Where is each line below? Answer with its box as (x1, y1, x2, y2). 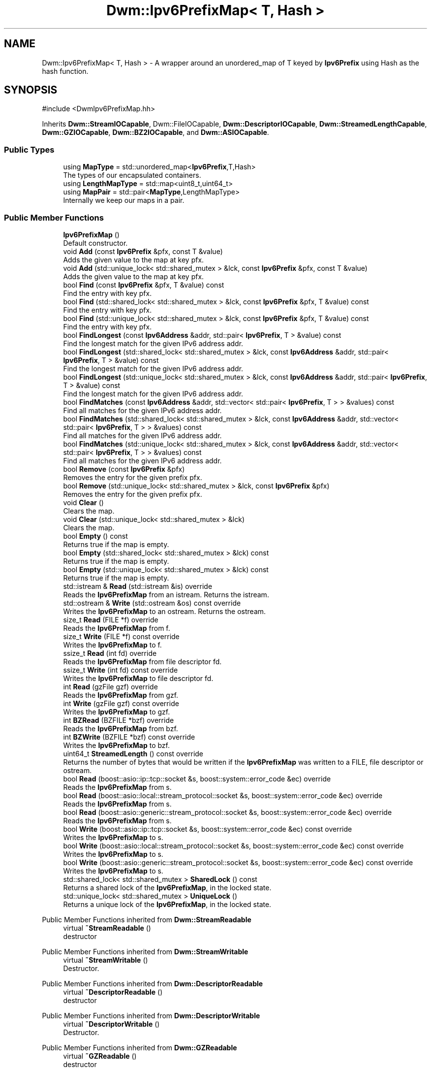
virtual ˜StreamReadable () (63, 923, 151, 932)
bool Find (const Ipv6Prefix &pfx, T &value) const (63, 280, 224, 289)
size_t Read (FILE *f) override (63, 615, 158, 624)
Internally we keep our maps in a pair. (63, 196, 185, 205)
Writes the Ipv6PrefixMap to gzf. (63, 707, 170, 716)
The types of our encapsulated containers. (63, 171, 201, 180)
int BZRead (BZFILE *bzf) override (63, 715, 174, 724)
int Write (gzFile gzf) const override (63, 699, 179, 708)
